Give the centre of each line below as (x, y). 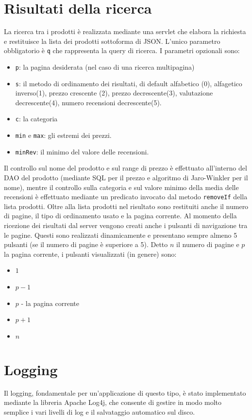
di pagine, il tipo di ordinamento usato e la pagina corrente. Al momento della (120, 216)
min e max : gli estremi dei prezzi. (63, 135)
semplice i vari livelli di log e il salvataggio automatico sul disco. (100, 411)
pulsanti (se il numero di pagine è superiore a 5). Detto (86, 244)
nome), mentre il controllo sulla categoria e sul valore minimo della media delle (121, 187)
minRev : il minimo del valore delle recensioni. (82, 151)
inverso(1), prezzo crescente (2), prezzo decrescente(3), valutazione (114, 93)
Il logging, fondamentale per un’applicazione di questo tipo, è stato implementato (125, 392)
